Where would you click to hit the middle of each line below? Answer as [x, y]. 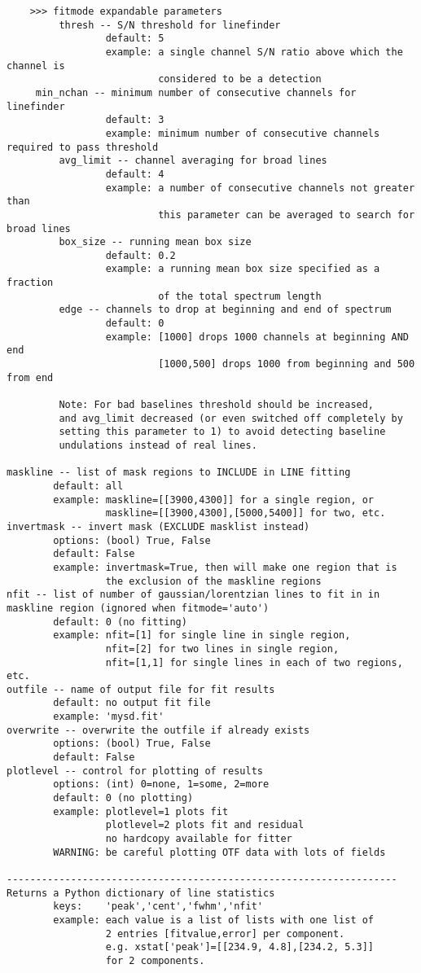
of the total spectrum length [240, 296]
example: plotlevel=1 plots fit [141, 811]
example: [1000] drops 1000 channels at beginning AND [257, 337]
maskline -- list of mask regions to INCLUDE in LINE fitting [179, 473]
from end [30, 377]
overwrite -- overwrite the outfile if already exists [158, 730]
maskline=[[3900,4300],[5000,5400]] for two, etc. [246, 513]
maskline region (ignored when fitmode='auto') [138, 608]
